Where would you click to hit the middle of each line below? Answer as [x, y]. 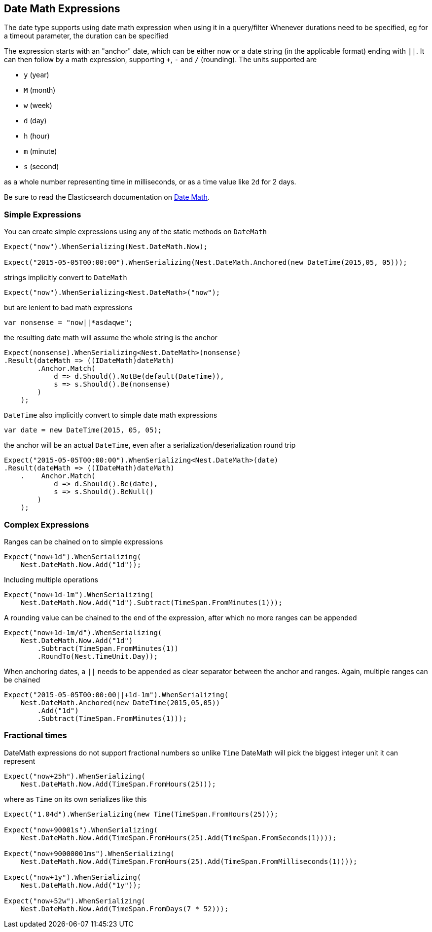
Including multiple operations [51, 579]
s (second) [41, 167]
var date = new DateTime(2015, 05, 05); [83, 430]
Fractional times [36, 735]
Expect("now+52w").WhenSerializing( [75, 901]
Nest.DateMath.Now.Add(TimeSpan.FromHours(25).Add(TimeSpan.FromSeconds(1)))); [179, 838]
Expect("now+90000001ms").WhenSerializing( [89, 853]
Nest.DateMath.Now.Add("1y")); [81, 885]
